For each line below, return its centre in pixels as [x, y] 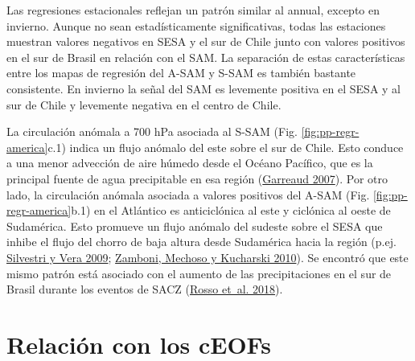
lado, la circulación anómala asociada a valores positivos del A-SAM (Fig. [188, 194]
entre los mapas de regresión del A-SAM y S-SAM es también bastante [181, 73]
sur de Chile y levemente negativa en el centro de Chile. [144, 104]
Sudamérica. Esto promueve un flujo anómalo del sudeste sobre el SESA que [195, 226]
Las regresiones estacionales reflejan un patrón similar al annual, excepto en [193, 10]
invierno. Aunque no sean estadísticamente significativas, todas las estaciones [196, 25]
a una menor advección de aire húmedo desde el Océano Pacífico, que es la [190, 163]
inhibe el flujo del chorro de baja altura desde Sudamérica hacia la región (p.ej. [201, 242]
